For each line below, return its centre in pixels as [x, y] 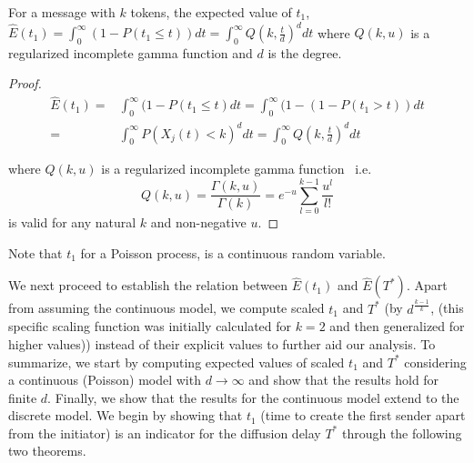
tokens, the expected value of [211, 12]
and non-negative [198, 222]
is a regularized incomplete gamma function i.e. [237, 169]
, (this [447, 308]
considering [435, 362]
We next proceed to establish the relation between [148, 285]
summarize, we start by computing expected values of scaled [176, 362]
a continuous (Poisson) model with [105, 380]
